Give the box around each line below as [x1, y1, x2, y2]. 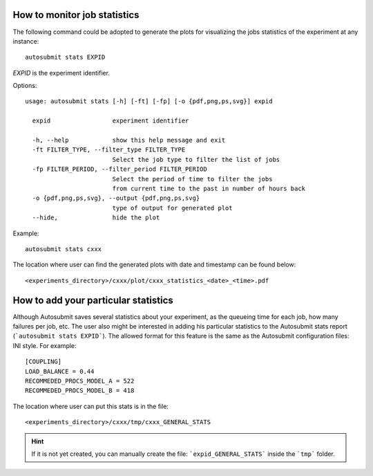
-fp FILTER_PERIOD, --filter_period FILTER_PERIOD [32, 165, 207, 173]
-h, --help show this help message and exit [32, 136, 226, 145]
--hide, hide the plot [32, 214, 160, 221]
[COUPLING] [25, 358, 62, 366]
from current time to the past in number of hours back [112, 184, 306, 192]
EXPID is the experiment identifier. [12, 68, 111, 77]
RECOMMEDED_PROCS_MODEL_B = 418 [25, 387, 135, 394]
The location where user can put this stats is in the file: [12, 402, 169, 410]
